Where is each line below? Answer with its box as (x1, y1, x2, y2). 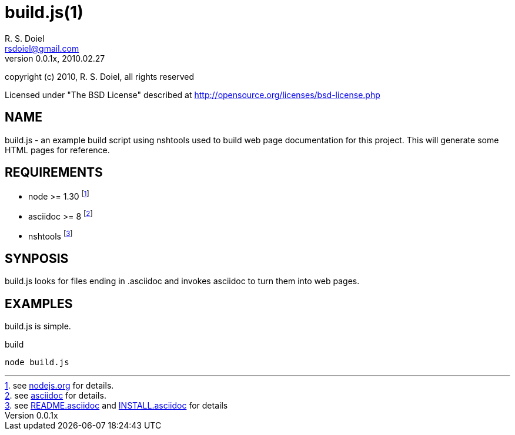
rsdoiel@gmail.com (5, 43, 79, 53)
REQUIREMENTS (5, 165, 103, 180)
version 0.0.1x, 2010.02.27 (5, 53, 105, 63)
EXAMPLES (5, 296, 73, 311)
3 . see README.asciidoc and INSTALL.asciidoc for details (5, 400, 228, 411)
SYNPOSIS (5, 251, 69, 266)
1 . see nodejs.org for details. (5, 380, 114, 391)
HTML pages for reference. (5, 144, 110, 155)
